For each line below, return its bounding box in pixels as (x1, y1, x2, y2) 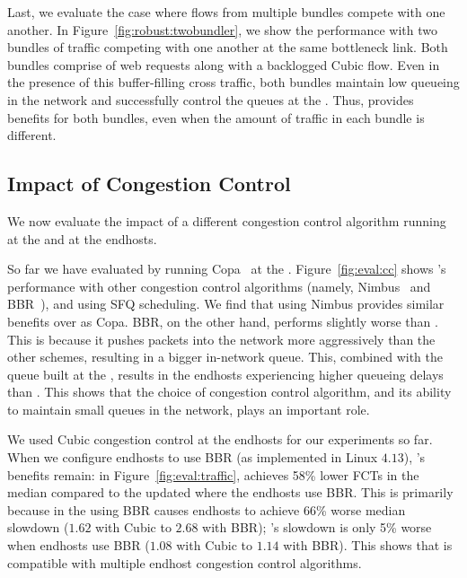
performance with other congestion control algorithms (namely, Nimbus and (7, 276, 431, 295)
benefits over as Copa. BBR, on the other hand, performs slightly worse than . (7, 311, 438, 330)
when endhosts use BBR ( (7, 536, 150, 555)
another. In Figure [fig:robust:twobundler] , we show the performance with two (7, 20, 437, 39)
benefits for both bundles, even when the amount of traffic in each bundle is (7, 108, 425, 127)
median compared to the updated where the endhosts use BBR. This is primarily (7, 483, 454, 502)
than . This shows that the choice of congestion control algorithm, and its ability (7, 382, 452, 401)
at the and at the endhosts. (7, 229, 157, 248)
